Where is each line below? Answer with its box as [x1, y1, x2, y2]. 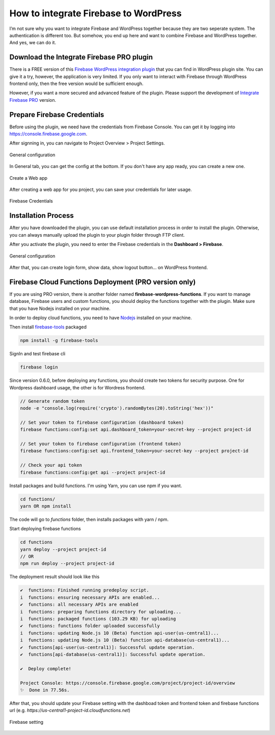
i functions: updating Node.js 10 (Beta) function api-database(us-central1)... [20, 637, 230, 643]
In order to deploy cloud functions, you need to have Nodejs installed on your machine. [9, 315, 192, 321]
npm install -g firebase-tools [20, 337, 99, 344]
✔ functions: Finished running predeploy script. [20, 587, 150, 593]
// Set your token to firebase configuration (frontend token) [20, 441, 182, 447]
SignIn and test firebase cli [9, 351, 66, 357]
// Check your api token [20, 462, 82, 468]
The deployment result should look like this [9, 574, 100, 580]
